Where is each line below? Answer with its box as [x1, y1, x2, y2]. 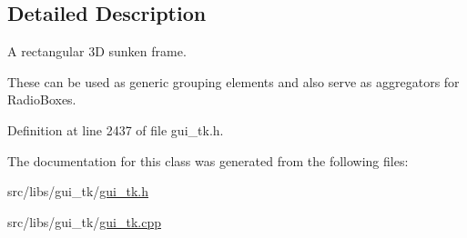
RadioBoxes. [7, 90, 76, 109]
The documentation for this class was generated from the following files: [7, 151, 409, 170]
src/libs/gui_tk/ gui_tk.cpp [7, 212, 162, 231]
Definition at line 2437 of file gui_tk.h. [7, 120, 224, 139]
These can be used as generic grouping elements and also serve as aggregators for [7, 72, 460, 91]
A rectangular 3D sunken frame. [7, 42, 187, 61]
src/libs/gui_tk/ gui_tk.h [7, 182, 149, 201]
